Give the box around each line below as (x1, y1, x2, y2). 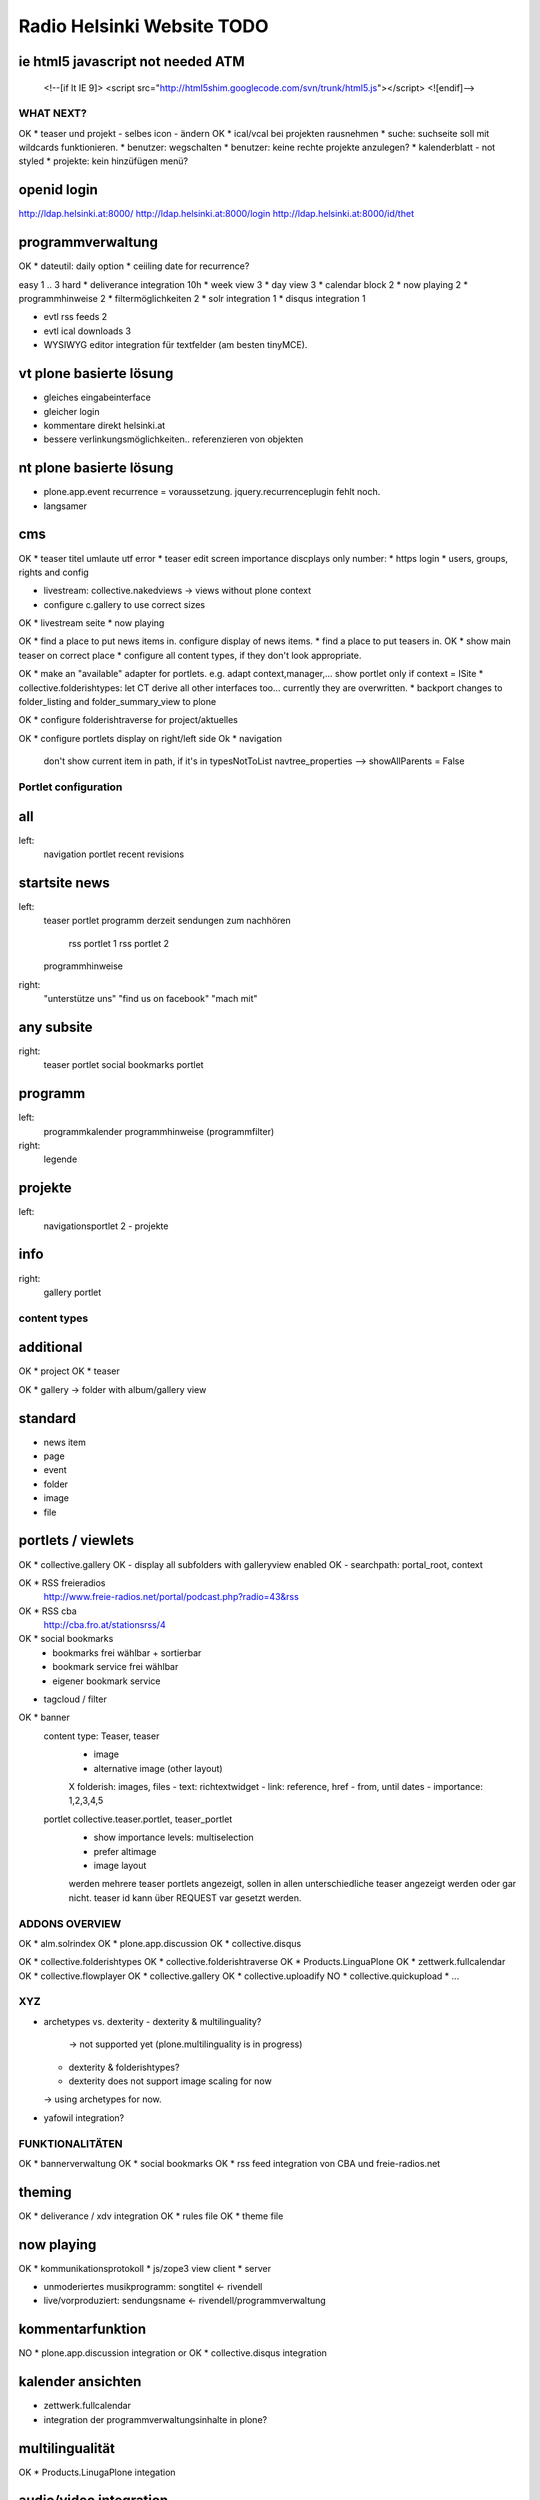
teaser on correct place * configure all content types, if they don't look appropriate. (18, 649, 362, 661)
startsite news (18, 874, 110, 891)
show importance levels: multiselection (93, 1831, 254, 1844)
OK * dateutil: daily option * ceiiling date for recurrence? (18, 260, 250, 272)
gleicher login (43, 405, 100, 417)
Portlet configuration (18, 780, 123, 794)
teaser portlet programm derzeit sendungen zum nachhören (43, 915, 291, 927)
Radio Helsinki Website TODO (18, 15, 269, 37)
